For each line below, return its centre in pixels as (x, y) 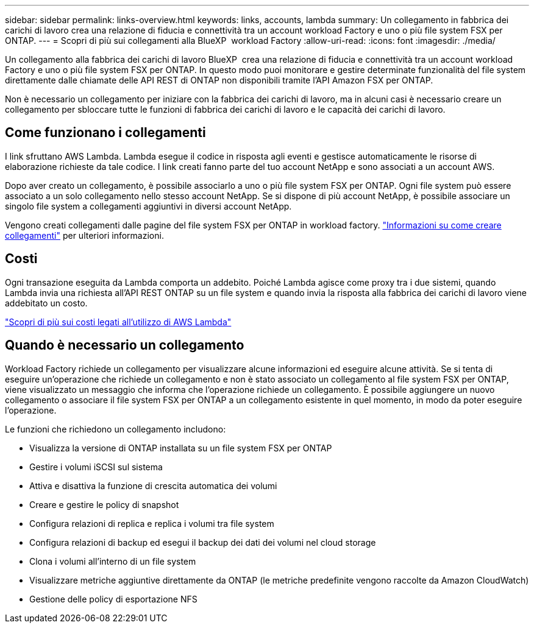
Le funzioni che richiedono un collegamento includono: (116, 429)
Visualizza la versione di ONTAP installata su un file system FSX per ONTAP (181, 448)
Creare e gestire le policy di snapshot (104, 504)
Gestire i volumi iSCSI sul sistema (96, 467)
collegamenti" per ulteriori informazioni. (84, 235)
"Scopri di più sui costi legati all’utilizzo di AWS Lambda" (118, 322)
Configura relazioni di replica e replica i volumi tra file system (152, 523)
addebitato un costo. (46, 303)
